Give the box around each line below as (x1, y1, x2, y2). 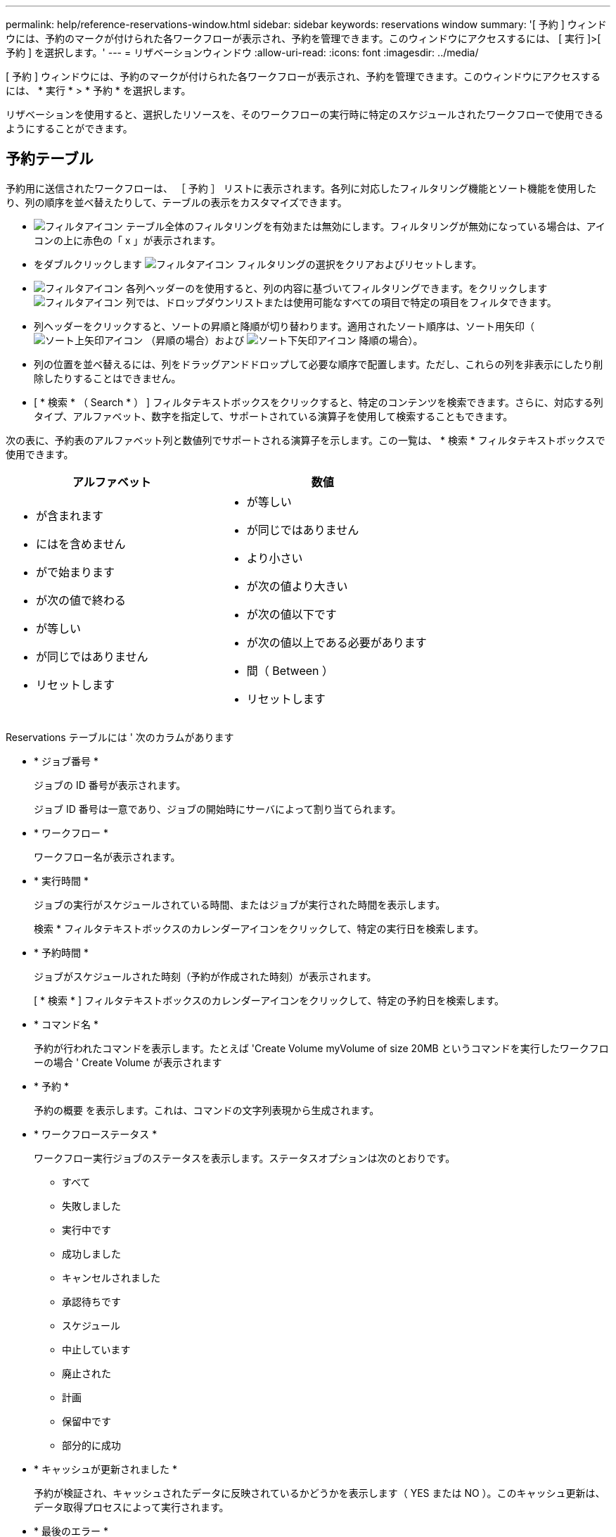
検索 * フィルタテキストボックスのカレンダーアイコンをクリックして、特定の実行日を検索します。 (34, 922, 484, 935)
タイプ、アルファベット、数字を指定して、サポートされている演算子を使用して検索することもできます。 (34, 410, 513, 422)
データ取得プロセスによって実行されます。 (34, 1500, 229, 1513)
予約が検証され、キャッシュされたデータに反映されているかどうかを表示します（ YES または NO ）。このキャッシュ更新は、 (34, 1486, 605, 1499)
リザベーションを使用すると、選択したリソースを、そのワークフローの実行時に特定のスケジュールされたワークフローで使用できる (6, 108, 604, 120)
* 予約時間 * (34, 946, 89, 959)
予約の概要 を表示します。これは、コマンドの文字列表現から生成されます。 (34, 1103, 380, 1116)
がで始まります (36, 564, 115, 579)
